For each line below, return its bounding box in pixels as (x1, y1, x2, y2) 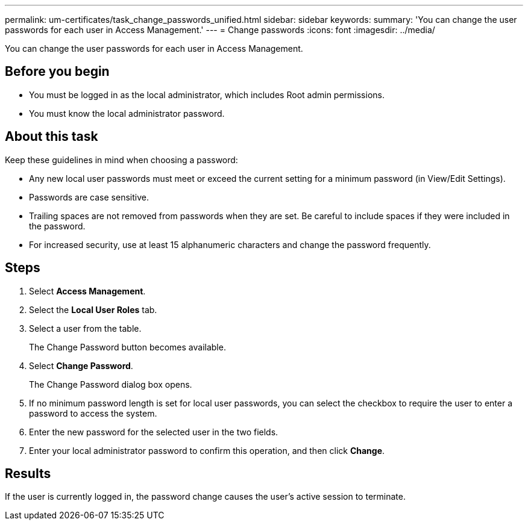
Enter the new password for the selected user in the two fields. (29, 426, 278, 437)
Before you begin (5, 64, 110, 79)
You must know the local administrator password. (29, 108, 225, 119)
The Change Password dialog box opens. (29, 379, 192, 390)
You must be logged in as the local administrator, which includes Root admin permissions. (29, 89, 385, 100)
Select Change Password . (29, 360, 133, 371)
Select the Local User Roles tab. (29, 304, 157, 315)
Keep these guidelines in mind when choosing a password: (5, 154, 238, 165)
